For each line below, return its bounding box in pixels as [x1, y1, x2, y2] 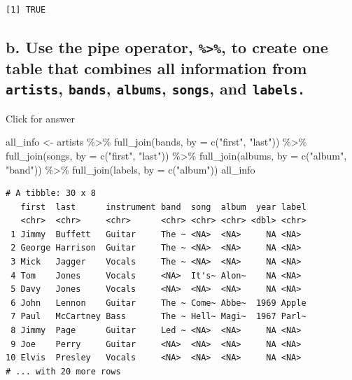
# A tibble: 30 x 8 [6, 188, 96, 199]
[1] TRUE [6, 5, 46, 15]
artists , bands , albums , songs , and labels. [6, 78, 305, 99]
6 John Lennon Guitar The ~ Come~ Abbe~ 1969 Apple [10, 297, 307, 308]
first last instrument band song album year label [20, 202, 307, 212]
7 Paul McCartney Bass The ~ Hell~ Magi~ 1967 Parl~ [10, 311, 307, 322]
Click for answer [6, 111, 75, 125]
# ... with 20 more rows [6, 366, 121, 377]
